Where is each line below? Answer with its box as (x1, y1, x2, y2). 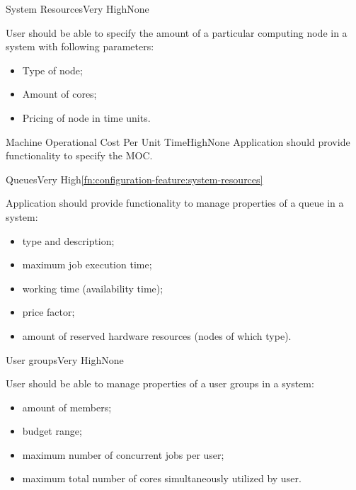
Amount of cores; (22, 86, 97, 101)
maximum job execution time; (22, 257, 152, 272)
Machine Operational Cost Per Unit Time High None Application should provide (6, 134, 350, 149)
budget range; (22, 423, 82, 438)
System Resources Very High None (6, 1, 149, 16)
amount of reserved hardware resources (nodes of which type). (22, 328, 292, 343)
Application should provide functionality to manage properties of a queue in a (6, 195, 344, 210)
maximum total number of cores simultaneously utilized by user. (22, 471, 302, 486)
